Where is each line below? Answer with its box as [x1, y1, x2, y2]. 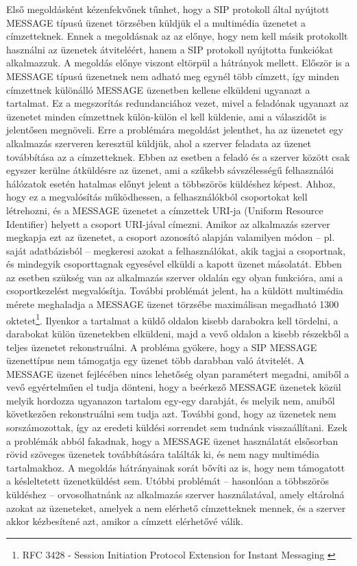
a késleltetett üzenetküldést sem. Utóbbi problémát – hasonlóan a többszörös [6, 474, 330, 488]
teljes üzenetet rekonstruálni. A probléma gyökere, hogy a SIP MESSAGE [6, 339, 317, 354]
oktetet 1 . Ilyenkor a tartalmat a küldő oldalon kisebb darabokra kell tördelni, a [6, 311, 338, 327]
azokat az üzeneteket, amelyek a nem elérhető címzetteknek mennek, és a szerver [6, 500, 346, 515]
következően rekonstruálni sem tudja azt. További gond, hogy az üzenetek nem [6, 407, 336, 421]
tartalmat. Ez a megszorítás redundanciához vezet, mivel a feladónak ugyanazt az [6, 96, 349, 110]
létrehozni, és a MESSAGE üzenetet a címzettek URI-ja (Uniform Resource [6, 203, 323, 217]
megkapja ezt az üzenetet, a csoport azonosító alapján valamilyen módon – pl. [6, 230, 335, 244]
